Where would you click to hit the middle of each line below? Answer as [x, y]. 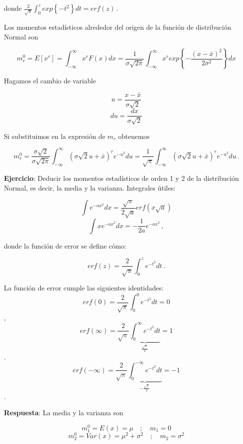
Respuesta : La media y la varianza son [64, 413]
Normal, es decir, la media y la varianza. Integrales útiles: [90, 187]
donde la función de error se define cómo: [65, 245]
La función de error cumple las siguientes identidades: [84, 288]
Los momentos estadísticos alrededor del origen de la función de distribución [118, 27]
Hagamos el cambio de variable [50, 81]
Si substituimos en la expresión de [55, 136]
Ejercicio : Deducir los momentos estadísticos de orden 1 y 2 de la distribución [121, 178]
